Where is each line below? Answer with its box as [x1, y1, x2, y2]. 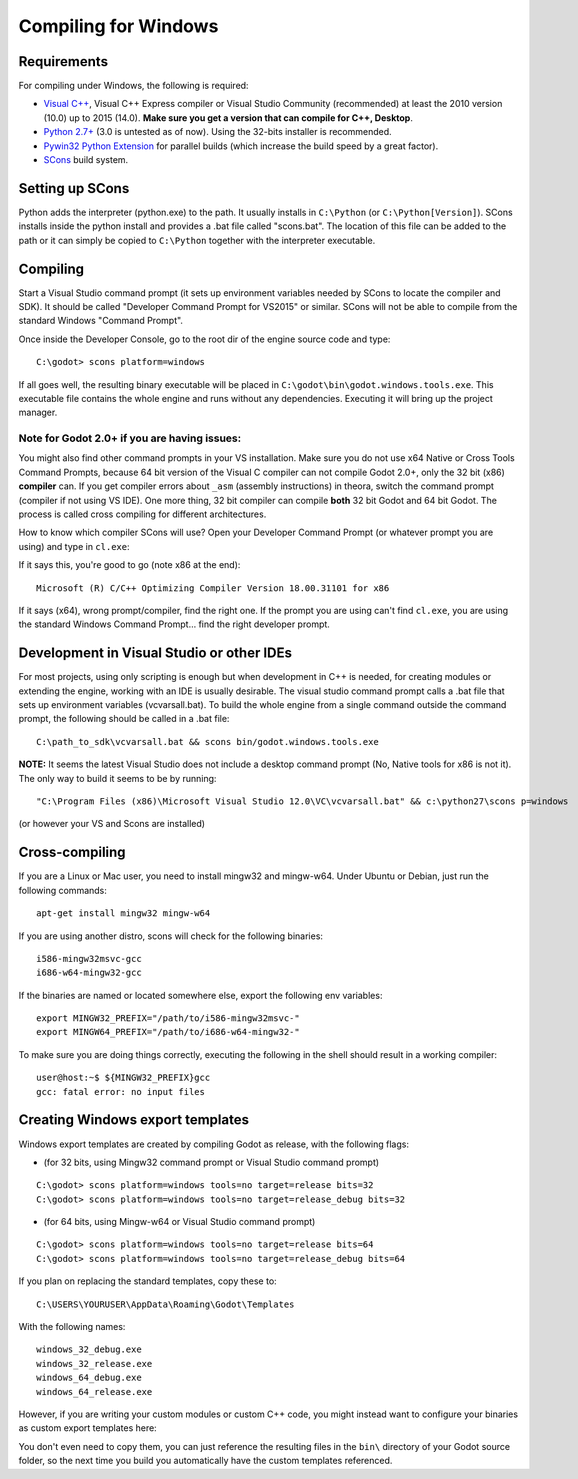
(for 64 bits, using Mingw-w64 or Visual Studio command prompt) [43, 1216, 316, 1228]
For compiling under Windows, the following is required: [18, 80, 249, 92]
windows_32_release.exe [36, 1358, 153, 1369]
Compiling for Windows [18, 15, 219, 37]
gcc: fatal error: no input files [36, 1086, 205, 1097]
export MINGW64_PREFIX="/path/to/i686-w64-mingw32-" [36, 1026, 300, 1038]
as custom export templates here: [18, 1422, 157, 1434]
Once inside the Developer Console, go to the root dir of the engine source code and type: [18, 333, 391, 345]
